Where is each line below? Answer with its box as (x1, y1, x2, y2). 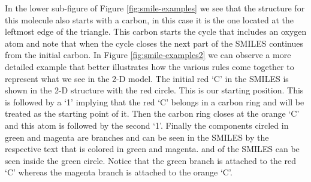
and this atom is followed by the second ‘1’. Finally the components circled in (5, 119, 289, 131)
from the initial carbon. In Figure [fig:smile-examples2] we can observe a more (5, 48, 291, 61)
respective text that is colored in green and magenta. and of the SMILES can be (5, 142, 300, 155)
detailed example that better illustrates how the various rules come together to (5, 60, 294, 72)
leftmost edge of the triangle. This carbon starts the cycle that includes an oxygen (5, 25, 307, 38)
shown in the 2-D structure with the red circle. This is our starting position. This (5, 84, 304, 96)
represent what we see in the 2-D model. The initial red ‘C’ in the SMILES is (5, 72, 289, 84)
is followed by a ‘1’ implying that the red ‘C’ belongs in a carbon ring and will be (5, 95, 304, 108)
